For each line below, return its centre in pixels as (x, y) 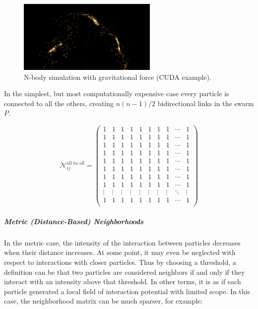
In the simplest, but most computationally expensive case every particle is (117, 93)
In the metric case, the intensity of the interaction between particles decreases (122, 242)
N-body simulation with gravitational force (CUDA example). (118, 77)
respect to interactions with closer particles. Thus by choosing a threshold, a (120, 262)
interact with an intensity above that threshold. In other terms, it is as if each (123, 281)
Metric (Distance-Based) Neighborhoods (74, 221)
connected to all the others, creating (59, 103)
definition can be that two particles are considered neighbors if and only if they (125, 272)
